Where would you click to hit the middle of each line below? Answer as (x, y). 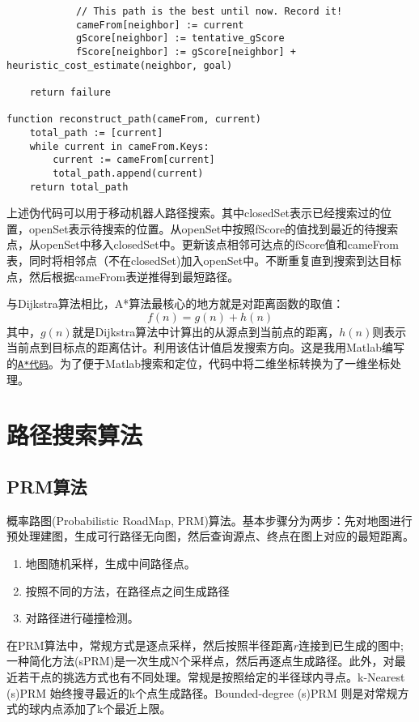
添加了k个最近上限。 (117, 709)
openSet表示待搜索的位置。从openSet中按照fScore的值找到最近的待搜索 (214, 228)
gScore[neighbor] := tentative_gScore (180, 38)
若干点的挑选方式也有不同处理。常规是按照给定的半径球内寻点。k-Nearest (211, 676)
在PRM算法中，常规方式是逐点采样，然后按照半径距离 (150, 645)
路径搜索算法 (75, 435)
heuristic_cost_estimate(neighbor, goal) (120, 65)
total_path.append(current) (128, 173)
